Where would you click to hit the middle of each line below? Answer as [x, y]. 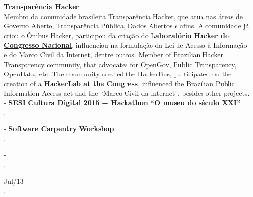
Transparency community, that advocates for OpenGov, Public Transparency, [120, 64]
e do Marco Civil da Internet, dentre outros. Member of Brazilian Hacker [114, 54]
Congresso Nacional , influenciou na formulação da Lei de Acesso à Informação [126, 45]
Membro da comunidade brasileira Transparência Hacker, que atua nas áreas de [124, 16]
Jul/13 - [16, 181]
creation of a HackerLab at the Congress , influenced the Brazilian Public [119, 83]
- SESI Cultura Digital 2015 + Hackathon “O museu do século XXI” [122, 102]
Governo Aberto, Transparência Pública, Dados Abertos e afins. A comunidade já [126, 26]
